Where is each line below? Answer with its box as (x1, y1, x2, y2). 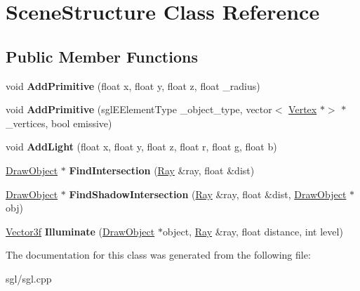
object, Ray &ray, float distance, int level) (162, 224, 343, 238)
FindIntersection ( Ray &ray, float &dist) (69, 162, 255, 177)
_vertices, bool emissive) (6, 115, 112, 130)
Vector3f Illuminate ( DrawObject (6, 224, 155, 238)
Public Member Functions (6, 45, 198, 67)
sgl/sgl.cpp (6, 271, 52, 285)
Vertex (288, 102, 317, 117)
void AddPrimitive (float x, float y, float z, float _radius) (6, 78, 260, 93)
